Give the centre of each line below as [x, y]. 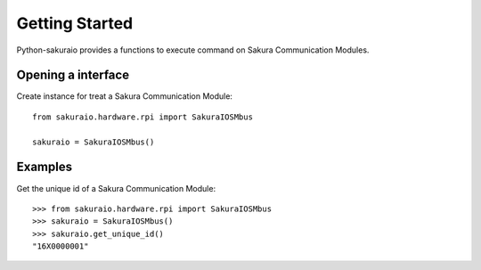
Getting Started [75, 23]
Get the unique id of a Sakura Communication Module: [116, 188]
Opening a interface [73, 75]
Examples [45, 167]
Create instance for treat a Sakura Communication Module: [125, 96]
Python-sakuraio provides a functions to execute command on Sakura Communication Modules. [193, 50]
